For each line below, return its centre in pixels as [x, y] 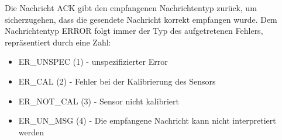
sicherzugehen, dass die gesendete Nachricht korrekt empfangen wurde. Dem [141, 19]
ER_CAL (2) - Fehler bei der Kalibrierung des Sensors [117, 81]
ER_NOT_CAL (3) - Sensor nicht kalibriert [99, 101]
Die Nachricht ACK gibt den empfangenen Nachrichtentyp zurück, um [131, 8]
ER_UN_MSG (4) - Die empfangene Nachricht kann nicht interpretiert [147, 120]
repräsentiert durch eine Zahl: [58, 42]
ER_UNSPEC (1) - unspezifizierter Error [93, 62]
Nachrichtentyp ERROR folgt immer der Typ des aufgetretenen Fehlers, [134, 31]
